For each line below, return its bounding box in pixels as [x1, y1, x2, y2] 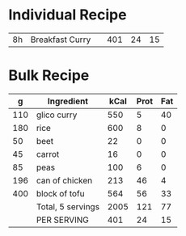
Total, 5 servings [36, 200, 99, 212]
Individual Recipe [8, 6, 127, 24]
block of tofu [36, 188, 85, 199]
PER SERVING [36, 214, 89, 225]
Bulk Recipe [8, 66, 90, 85]
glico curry [36, 109, 78, 120]
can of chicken [36, 175, 93, 186]
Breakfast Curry [30, 34, 91, 45]
